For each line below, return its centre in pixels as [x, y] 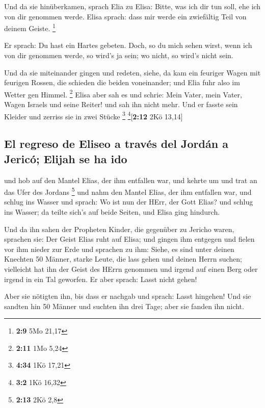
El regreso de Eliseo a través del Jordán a [116, 144]
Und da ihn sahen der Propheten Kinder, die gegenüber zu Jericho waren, [119, 229]
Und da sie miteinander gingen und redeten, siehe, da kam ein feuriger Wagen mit [132, 72]
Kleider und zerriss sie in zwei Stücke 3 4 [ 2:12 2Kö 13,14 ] [94, 115]
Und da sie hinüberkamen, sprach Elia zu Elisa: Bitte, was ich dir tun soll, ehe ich [132, 6]
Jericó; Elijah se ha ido [66, 158]
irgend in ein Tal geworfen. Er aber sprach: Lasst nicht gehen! [101, 279]
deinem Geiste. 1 [30, 27]
